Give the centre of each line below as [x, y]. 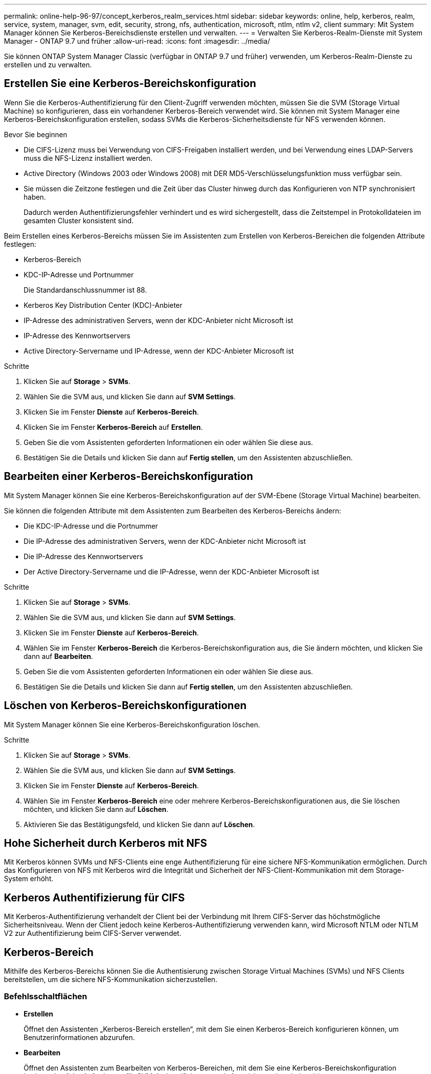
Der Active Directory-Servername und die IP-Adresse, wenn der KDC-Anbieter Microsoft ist [171, 571]
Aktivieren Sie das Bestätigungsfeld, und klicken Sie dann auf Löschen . [139, 824]
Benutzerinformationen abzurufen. [79, 1037]
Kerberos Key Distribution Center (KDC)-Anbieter [103, 305]
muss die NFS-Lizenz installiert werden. [88, 158]
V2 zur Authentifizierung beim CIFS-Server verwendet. [93, 933]
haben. [35, 197]
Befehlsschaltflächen [46, 997]
